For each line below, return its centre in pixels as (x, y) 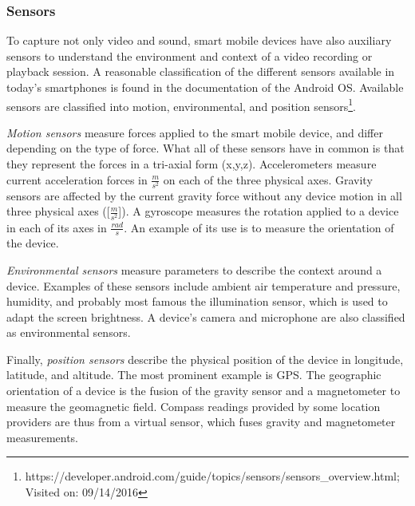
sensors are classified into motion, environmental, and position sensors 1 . (181, 105)
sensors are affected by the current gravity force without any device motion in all (204, 195)
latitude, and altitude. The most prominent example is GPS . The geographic (194, 375)
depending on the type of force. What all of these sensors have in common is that (206, 148)
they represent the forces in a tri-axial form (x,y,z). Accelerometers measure (192, 164)
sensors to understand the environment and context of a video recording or (190, 55)
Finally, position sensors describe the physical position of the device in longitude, (205, 359)
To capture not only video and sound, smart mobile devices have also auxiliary (199, 40)
